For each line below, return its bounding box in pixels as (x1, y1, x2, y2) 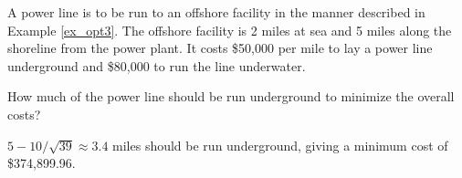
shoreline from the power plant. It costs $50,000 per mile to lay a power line (7, 38, 433, 58)
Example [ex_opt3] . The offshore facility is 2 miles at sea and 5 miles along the (7, 20, 452, 39)
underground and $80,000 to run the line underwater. (7, 56, 306, 75)
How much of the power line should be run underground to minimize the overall (7, 87, 455, 106)
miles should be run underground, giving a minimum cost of (112, 135, 448, 154)
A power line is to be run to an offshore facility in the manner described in (7, 3, 425, 21)
